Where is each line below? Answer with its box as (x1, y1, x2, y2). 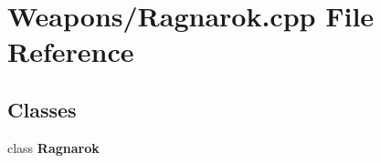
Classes (7, 95, 77, 123)
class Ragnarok (7, 138, 100, 157)
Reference (7, 33, 134, 70)
